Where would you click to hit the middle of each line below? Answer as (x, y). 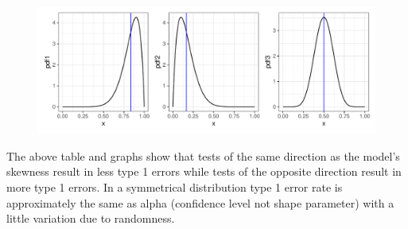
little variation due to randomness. (91, 218)
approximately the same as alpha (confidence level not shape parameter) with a (200, 202)
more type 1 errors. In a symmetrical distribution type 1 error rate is (175, 187)
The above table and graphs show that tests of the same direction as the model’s (203, 155)
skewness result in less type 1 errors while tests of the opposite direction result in (204, 171)
